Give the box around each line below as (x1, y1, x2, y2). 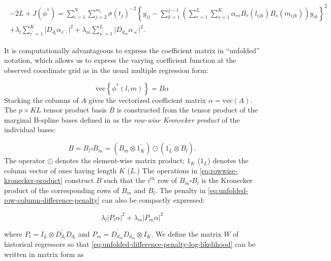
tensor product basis (43, 104, 107, 115)
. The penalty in (155, 184, 206, 195)
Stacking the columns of (4, 94, 79, 105)
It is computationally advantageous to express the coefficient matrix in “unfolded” (4, 45, 260, 55)
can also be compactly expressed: (102, 195, 205, 205)
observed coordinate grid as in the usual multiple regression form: (4, 65, 208, 76)
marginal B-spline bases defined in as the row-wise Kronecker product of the (4, 114, 240, 125)
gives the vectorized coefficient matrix (88, 94, 206, 105)
